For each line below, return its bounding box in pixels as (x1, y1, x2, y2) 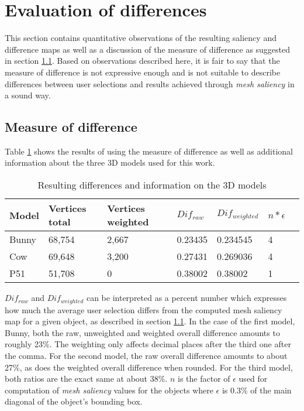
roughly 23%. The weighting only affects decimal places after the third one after (5, 338, 291, 350)
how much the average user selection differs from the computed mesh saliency (5, 303, 282, 316)
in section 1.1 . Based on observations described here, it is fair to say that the (5, 54, 280, 67)
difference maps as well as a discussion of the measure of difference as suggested (5, 43, 291, 55)
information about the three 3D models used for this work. (5, 156, 215, 169)
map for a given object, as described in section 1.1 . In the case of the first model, (5, 315, 295, 327)
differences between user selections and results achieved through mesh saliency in (5, 77, 295, 90)
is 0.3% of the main (222, 383, 292, 396)
